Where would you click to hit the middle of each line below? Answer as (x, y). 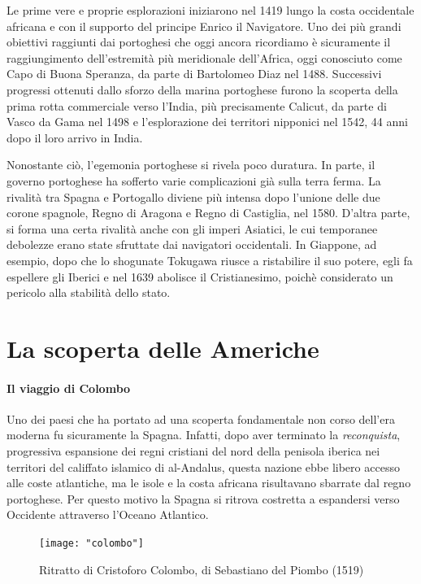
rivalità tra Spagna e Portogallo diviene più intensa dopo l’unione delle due (193, 196)
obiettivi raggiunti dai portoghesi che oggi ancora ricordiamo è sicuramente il (199, 42)
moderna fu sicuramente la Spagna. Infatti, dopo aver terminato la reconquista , (204, 435)
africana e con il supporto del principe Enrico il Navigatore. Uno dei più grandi (204, 26)
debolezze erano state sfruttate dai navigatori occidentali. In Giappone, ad (192, 244)
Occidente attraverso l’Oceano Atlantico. (108, 514)
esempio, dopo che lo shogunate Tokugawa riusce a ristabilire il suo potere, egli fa (210, 260)
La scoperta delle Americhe (163, 348)
